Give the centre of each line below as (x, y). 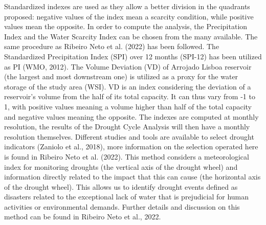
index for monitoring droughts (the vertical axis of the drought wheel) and (121, 166)
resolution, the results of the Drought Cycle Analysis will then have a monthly (127, 127)
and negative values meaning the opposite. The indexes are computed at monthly (131, 116)
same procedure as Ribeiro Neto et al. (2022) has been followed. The (112, 46)
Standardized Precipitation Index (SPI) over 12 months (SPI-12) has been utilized (133, 56)
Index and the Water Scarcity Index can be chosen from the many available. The (131, 36)
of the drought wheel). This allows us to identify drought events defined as (121, 186)
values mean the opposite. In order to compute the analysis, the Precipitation (126, 26)
